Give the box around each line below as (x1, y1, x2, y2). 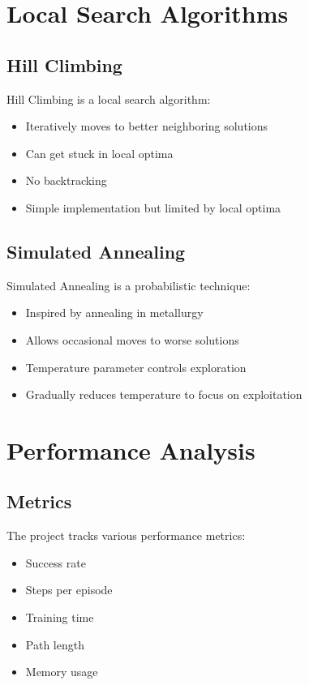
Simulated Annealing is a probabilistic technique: (6, 276, 251, 293)
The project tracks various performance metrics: (6, 527, 246, 544)
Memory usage (25, 663, 98, 680)
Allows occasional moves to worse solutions (25, 331, 239, 348)
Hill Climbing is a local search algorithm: (6, 90, 211, 107)
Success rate (25, 554, 86, 571)
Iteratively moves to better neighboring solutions (25, 118, 268, 135)
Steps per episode (25, 581, 113, 598)
